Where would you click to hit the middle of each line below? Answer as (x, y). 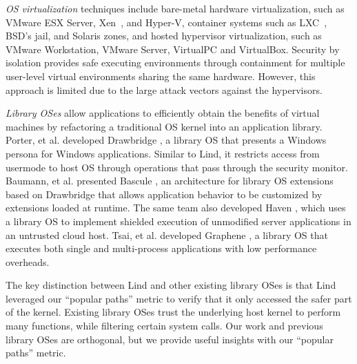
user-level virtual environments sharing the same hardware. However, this (161, 76)
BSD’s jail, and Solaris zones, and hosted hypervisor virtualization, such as (164, 36)
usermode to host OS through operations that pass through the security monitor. (177, 167)
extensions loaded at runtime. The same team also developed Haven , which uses (176, 208)
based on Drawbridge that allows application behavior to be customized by (164, 194)
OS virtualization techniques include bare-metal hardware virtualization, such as (175, 8)
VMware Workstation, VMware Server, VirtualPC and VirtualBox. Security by (173, 49)
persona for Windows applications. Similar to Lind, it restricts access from (163, 153)
